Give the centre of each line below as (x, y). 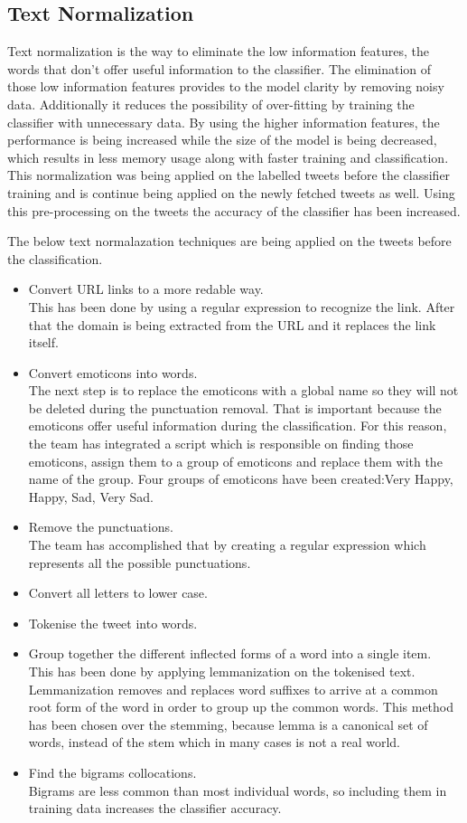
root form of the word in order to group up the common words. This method (241, 707)
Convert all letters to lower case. (118, 593)
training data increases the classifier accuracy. (155, 808)
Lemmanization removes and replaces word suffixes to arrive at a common (233, 689)
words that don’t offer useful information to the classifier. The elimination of (219, 68)
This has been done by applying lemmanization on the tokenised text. (222, 672)
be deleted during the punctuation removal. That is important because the (235, 407)
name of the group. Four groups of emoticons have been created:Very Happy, (241, 479)
